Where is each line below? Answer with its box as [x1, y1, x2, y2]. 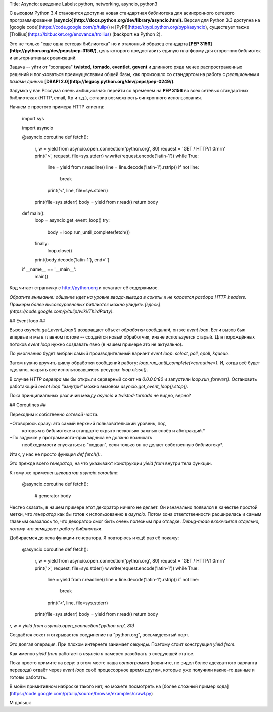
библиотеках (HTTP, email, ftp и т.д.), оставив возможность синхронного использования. [9, 94, 202, 101]
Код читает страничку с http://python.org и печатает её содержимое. [9, 285, 159, 291]
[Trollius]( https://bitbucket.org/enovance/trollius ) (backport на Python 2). [9, 31, 162, 38]
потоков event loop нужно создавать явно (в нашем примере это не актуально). [9, 341, 183, 347]
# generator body [34, 493, 71, 499]
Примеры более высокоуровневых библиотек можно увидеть [9, 301, 144, 307]
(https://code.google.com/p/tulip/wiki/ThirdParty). [9, 308, 114, 314]
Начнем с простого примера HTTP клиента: [9, 104, 105, 110]
